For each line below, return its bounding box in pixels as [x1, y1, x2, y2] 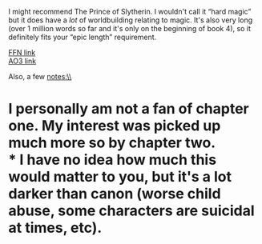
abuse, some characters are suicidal [8, 202, 255, 220]
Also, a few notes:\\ [8, 72, 72, 81]
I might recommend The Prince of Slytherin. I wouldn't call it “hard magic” [8, 7, 252, 16]
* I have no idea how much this [8, 151, 217, 169]
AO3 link [8, 56, 37, 66]
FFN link [8, 48, 36, 57]
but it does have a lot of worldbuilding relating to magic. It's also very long [8, 15, 253, 25]
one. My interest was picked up [8, 117, 221, 135]
